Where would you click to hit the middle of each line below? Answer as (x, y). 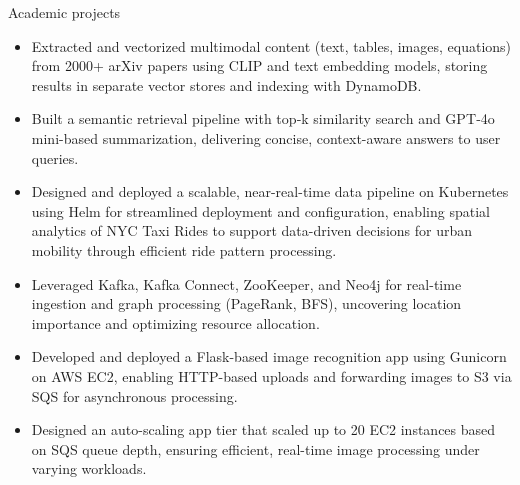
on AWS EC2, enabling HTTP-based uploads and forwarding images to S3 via (271, 375)
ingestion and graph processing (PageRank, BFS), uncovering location (246, 303)
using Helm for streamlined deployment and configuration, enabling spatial (260, 210)
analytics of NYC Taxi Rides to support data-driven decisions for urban (252, 230)
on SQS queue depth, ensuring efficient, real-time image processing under (255, 448)
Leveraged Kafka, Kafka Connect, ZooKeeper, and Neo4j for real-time (246, 283)
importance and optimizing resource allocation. (175, 322)
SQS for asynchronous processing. (134, 395)
